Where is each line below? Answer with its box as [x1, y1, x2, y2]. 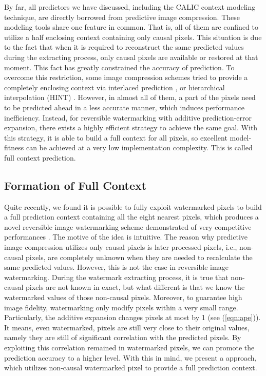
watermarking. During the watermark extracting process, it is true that [4, 271, 229, 282]
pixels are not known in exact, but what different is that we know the [26, 282, 245, 292]
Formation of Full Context [4, 177, 147, 193]
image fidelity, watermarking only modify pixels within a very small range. [4, 302, 238, 312]
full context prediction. [4, 152, 76, 163]
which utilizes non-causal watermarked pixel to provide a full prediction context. [4, 362, 257, 373]
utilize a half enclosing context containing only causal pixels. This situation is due [4, 31, 262, 42]
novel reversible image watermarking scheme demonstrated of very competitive [4, 221, 252, 232]
